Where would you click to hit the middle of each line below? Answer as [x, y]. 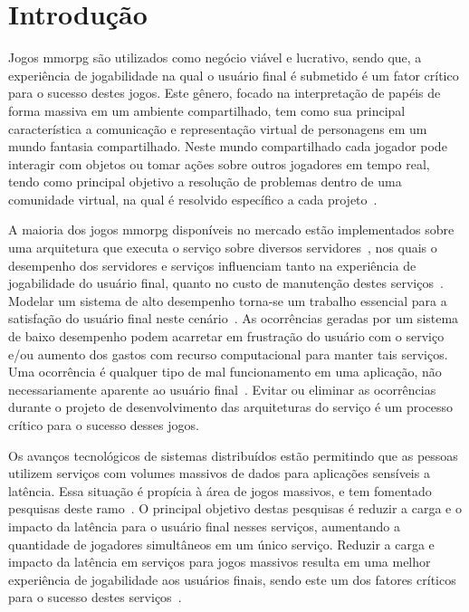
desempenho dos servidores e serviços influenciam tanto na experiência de [212, 265]
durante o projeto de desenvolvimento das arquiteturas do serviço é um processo [231, 407]
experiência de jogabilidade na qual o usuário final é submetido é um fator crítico [234, 75]
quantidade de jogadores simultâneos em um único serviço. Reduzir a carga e [221, 544]
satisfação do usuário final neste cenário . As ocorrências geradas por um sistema [234, 318]
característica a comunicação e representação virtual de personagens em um [218, 128]
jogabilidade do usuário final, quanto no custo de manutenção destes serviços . [226, 283]
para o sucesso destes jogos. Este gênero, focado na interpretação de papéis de [225, 93]
